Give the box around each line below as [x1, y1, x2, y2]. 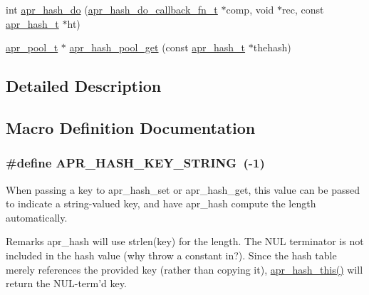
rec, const [282, 2, 324, 16]
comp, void [226, 2, 274, 16]
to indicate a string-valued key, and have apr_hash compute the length [6, 196, 316, 211]
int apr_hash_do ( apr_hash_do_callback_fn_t [6, 2, 218, 16]
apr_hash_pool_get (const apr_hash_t [69, 40, 246, 55]
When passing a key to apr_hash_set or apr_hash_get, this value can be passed [6, 182, 360, 197]
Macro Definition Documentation [6, 116, 256, 138]
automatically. [6, 209, 68, 224]
